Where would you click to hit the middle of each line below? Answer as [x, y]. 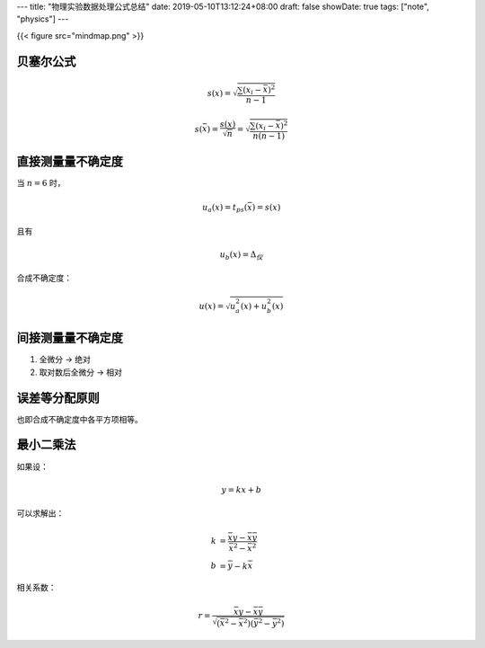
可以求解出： [40, 513]
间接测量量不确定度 [70, 338]
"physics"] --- [43, 19]
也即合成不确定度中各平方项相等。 [79, 419]
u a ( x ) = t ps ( [225, 209]
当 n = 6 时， [41, 183]
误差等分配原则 [58, 398]
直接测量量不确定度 [70, 162]
